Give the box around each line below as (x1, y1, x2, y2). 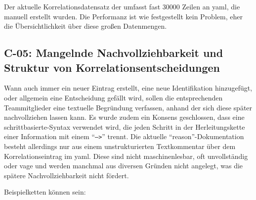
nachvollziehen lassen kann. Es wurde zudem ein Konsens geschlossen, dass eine (4, 112, 245, 122)
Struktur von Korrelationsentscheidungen (4, 59, 220, 75)
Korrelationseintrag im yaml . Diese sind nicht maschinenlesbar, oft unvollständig (4, 150, 248, 161)
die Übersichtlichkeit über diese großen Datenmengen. (4, 21, 167, 31)
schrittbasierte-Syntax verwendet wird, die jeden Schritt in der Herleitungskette (4, 121, 245, 132)
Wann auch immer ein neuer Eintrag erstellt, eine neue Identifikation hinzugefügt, (4, 83, 253, 93)
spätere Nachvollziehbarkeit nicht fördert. (4, 170, 129, 180)
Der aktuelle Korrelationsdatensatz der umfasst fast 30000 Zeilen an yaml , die (4, 1, 240, 11)
